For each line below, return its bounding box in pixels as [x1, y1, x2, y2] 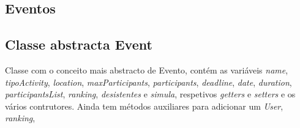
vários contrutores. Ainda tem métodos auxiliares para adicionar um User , [5, 99, 283, 112]
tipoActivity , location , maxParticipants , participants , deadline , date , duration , [5, 75, 292, 88]
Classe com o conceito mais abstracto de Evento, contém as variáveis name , [5, 63, 288, 76]
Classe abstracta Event [5, 35, 152, 54]
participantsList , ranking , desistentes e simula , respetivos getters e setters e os [5, 88, 296, 100]
